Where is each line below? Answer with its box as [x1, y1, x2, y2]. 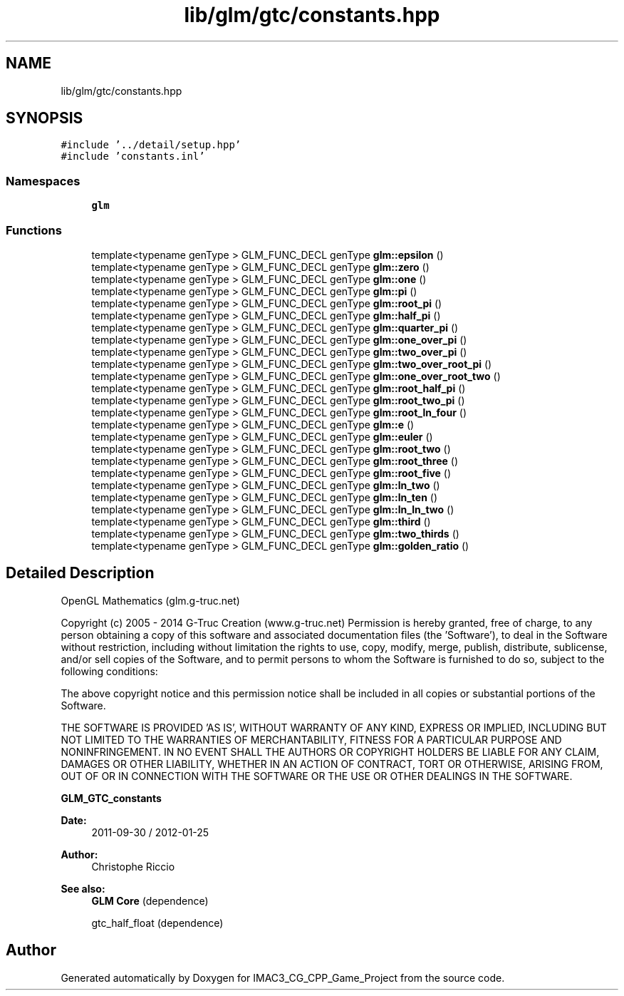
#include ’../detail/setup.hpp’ [61, 139, 241, 151]
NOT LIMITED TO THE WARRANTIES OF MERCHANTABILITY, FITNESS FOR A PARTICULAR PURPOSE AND [61, 733, 562, 746]
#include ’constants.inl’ [61, 150, 205, 163]
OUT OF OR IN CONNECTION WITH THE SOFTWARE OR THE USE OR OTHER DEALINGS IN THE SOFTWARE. [61, 769, 573, 782]
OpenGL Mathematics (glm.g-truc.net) [61, 594, 240, 607]
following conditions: [61, 664, 158, 677]
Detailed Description [6, 564, 155, 582]
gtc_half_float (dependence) [91, 916, 224, 929]
